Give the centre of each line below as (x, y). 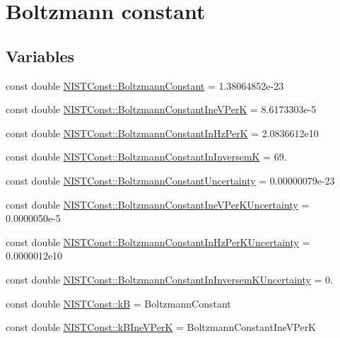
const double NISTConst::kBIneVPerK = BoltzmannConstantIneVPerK (161, 327)
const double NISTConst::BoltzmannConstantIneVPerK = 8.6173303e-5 (161, 109)
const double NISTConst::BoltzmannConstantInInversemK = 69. (146, 157)
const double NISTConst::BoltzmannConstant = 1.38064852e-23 (145, 85)
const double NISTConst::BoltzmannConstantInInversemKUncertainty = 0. (169, 279)
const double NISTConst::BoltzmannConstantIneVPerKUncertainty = (158, 204)
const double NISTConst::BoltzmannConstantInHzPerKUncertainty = (158, 241)
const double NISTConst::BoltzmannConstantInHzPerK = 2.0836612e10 (162, 133)
